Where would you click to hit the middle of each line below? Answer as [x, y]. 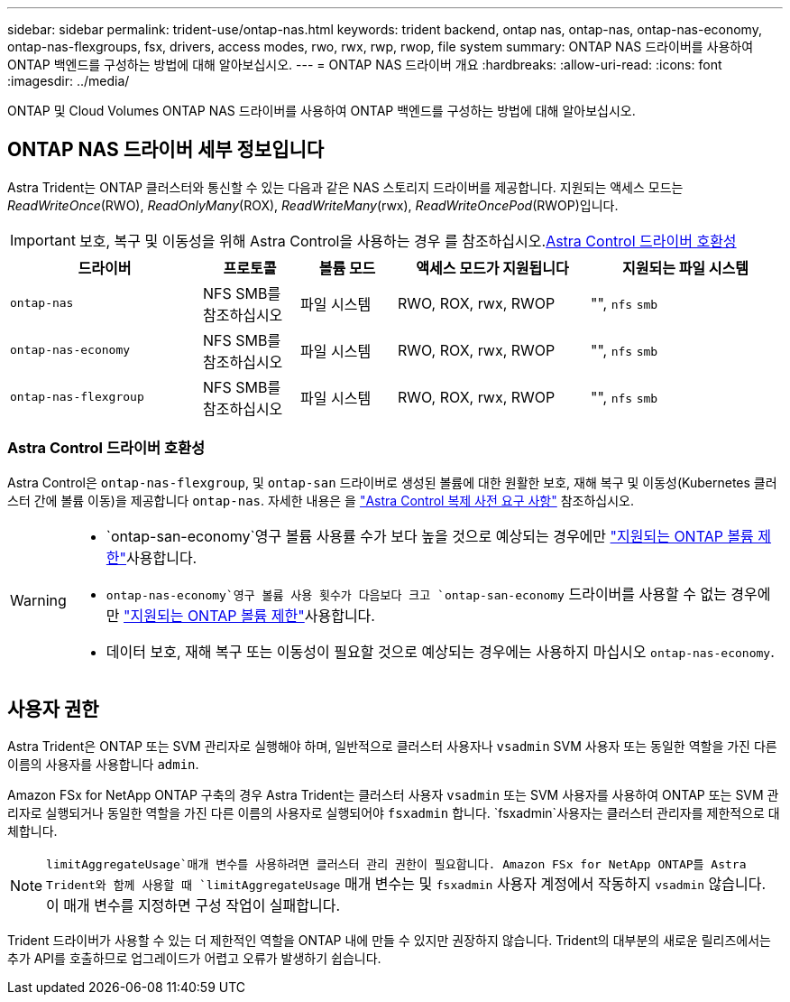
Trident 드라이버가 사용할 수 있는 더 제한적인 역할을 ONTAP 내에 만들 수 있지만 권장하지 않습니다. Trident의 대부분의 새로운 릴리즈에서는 [389, 941]
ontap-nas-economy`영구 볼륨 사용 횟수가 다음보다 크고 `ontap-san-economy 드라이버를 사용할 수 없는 [416, 594]
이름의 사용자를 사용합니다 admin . [103, 765]
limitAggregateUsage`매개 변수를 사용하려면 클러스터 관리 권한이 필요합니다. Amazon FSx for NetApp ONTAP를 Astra [396, 865]
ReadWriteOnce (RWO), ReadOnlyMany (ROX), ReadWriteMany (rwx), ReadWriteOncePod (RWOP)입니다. [313, 205]
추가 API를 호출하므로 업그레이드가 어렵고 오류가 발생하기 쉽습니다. [194, 959]
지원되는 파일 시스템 [685, 268]
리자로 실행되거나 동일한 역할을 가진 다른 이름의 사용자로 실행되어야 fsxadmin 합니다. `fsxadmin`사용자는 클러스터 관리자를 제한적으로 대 [394, 813]
